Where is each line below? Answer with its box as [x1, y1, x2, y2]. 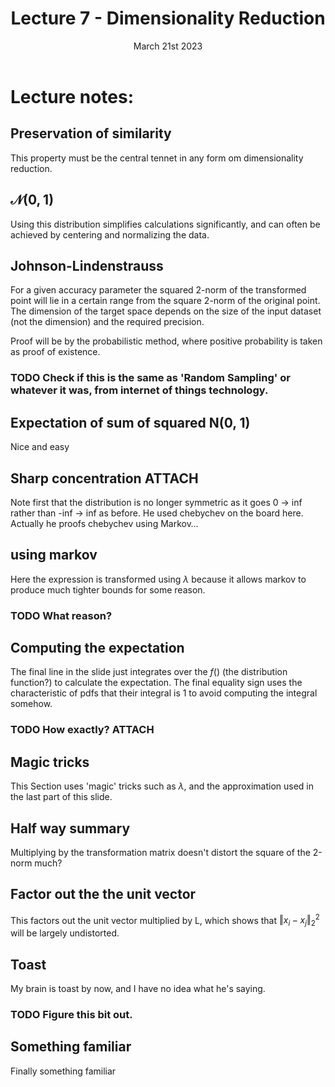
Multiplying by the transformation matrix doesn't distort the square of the [10, 847, 311, 859]
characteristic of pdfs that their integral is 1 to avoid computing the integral [10, 687, 318, 699]
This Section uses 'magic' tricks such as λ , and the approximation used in [10, 780, 315, 792]
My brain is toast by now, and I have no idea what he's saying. [10, 983, 266, 995]
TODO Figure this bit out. [10, 1008, 133, 1022]
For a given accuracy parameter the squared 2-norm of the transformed [10, 284, 307, 296]
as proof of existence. [10, 346, 101, 358]
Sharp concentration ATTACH [10, 470, 199, 487]
